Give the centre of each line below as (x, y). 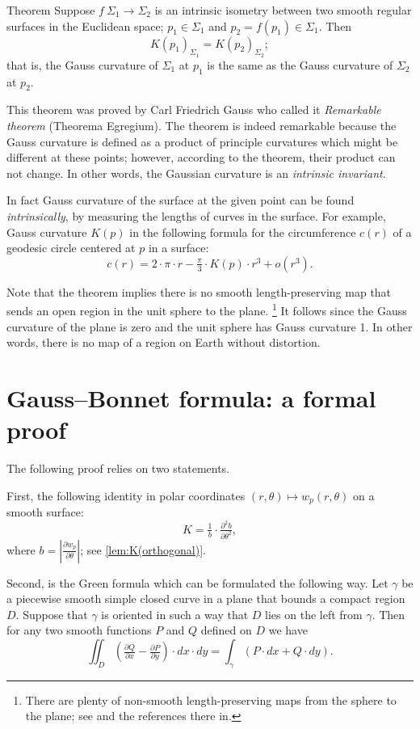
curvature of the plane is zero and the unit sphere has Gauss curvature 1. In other (210, 326)
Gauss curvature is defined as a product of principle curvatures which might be (202, 141)
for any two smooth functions (79, 630)
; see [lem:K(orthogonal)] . (143, 549)
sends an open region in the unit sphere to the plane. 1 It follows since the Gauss (207, 309)
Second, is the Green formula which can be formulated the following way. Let (197, 582)
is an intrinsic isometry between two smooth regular (283, 10)
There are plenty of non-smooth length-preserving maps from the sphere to (211, 700)
